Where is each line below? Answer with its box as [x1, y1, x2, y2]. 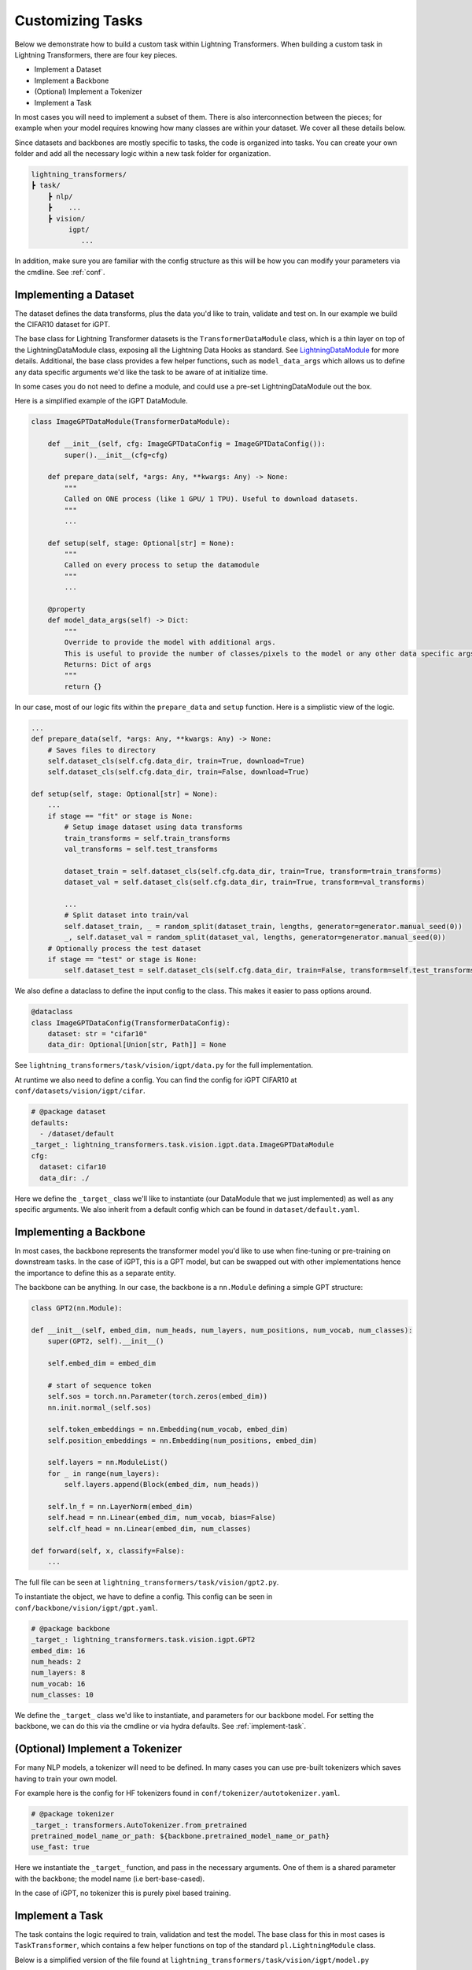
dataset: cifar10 [39, 1162, 106, 1172]
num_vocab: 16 [31, 1679, 86, 1688]
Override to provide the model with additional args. [64, 638, 276, 647]
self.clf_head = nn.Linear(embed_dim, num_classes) [47, 1524, 252, 1533]
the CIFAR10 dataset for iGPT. [14, 320, 110, 329]
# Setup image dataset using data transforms [64, 823, 243, 831]
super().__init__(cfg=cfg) [64, 450, 168, 459]
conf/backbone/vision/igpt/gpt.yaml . [14, 1603, 158, 1612]
